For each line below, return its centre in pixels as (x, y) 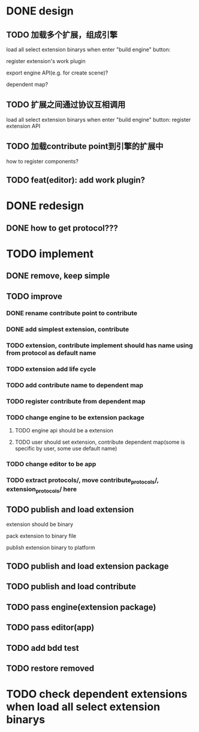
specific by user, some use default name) (66, 449)
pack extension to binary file (41, 536)
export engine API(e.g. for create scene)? (57, 73)
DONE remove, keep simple (58, 276)
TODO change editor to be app (51, 464)
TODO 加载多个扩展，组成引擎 (62, 35)
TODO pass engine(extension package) (81, 607)
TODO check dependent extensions (97, 694)
